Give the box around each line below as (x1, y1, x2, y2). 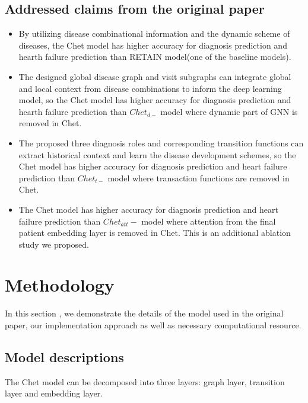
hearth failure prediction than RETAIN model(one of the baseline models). (18, 50, 291, 63)
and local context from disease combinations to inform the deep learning (18, 82, 282, 94)
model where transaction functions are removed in (107, 171, 290, 184)
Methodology (5, 273, 115, 297)
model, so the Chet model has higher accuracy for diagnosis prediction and (18, 94, 291, 106)
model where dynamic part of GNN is (160, 105, 298, 117)
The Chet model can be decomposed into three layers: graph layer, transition (5, 375, 285, 388)
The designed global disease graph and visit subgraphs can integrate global (18, 70, 291, 82)
